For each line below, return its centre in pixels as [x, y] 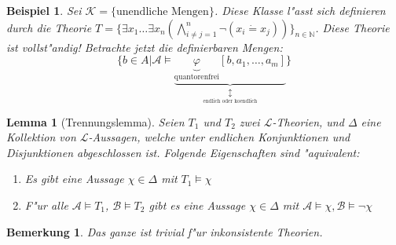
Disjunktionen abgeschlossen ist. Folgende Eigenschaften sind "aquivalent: [183, 152]
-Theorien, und [308, 121]
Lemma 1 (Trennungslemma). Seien [95, 121]
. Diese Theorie [352, 27]
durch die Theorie [49, 27]
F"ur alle [46, 205]
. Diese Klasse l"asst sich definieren [300, 10]
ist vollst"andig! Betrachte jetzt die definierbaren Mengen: [145, 47]
